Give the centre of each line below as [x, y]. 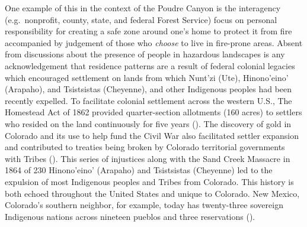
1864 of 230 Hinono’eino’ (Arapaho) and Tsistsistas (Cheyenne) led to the [139, 170]
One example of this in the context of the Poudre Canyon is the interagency [143, 8]
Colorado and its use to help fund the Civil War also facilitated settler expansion [152, 135]
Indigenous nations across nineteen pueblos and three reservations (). [130, 216]
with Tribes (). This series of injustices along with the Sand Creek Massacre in [148, 158]
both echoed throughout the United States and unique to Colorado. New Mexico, [152, 193]
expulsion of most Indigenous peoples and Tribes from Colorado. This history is [149, 181]
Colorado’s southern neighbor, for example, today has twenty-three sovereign [144, 205]
